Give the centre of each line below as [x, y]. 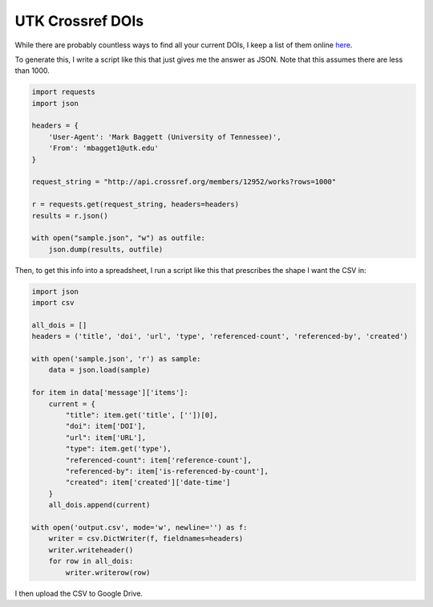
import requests [64, 92]
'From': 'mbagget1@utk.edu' [104, 148]
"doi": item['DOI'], [106, 426]
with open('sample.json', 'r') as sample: [116, 359]
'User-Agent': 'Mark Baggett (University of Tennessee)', [165, 137]
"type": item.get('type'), [118, 449]
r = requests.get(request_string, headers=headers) [136, 204]
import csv [53, 303]
